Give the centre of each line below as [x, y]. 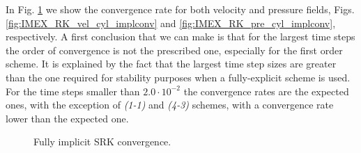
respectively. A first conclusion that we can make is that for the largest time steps [180, 37]
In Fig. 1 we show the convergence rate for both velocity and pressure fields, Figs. [180, 9]
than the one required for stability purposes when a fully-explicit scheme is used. [178, 77]
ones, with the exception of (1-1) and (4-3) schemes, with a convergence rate [170, 105]
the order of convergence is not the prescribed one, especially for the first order [174, 50]
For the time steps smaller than [73, 91]
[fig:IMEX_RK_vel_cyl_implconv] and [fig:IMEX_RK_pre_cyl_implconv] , [171, 23]
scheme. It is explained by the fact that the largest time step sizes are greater [171, 64]
